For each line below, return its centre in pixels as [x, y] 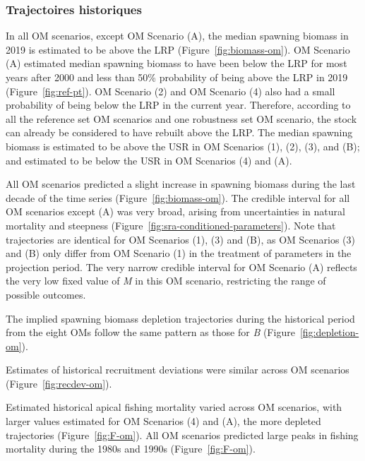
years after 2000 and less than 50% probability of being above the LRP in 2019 [177, 77]
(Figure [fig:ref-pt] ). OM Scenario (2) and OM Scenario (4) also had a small [170, 91]
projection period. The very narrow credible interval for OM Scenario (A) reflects [181, 267]
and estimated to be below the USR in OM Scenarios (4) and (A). [149, 160]
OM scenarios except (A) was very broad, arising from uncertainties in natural [175, 211]
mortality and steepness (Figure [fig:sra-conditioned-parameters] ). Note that [171, 225]
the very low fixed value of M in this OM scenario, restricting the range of [166, 281]
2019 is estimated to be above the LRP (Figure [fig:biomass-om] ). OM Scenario [178, 49]
